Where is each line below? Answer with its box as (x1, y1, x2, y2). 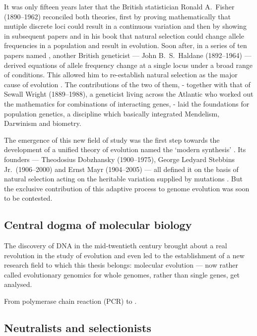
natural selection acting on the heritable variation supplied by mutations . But (4, 173, 243, 184)
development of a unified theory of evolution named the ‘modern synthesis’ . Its (4, 144, 246, 155)
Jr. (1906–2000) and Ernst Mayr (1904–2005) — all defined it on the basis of (4, 164, 239, 174)
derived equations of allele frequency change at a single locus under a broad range (4, 59, 253, 70)
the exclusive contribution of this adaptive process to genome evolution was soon (4, 183, 250, 193)
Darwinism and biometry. (4, 118, 81, 128)
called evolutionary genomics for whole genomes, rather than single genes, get (4, 269, 240, 280)
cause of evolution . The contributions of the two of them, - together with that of (4, 79, 251, 89)
